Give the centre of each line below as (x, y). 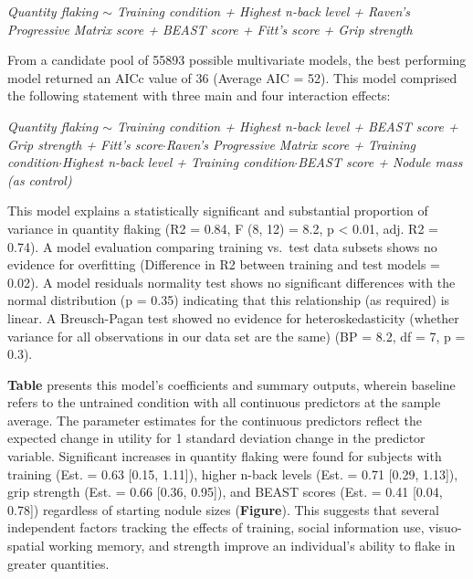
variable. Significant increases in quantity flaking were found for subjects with (225, 456)
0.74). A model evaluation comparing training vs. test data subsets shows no (222, 246)
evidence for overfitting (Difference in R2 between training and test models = (224, 264)
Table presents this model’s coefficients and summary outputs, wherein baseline (231, 384)
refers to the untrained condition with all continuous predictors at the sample (224, 402)
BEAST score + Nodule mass (380, 162)
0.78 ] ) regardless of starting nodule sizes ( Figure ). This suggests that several (223, 509)
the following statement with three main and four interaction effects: (199, 95)
